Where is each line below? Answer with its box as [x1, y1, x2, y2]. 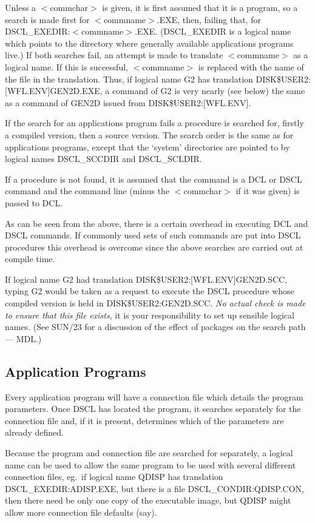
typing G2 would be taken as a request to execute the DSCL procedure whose [5, 285, 294, 297]
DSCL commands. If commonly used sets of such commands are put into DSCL [5, 229, 301, 241]
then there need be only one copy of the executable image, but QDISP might [5, 494, 291, 507]
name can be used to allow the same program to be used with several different [5, 458, 296, 471]
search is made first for [5, 13, 90, 25]
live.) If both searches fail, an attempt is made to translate [5, 49, 223, 61]
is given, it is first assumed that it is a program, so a [102, 1, 298, 13]
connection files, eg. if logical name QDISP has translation [5, 470, 223, 483]
